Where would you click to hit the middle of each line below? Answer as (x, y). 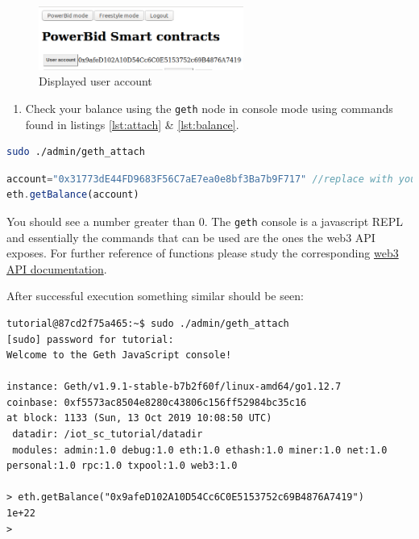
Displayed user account (95, 81)
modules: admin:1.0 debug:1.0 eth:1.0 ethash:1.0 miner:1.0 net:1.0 (200, 450)
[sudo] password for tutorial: (90, 339)
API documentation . (57, 268)
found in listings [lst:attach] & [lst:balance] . (132, 124)
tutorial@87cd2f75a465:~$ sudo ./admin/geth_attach (148, 323)
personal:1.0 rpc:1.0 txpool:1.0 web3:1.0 (122, 466)
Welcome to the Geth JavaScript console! (119, 355)
